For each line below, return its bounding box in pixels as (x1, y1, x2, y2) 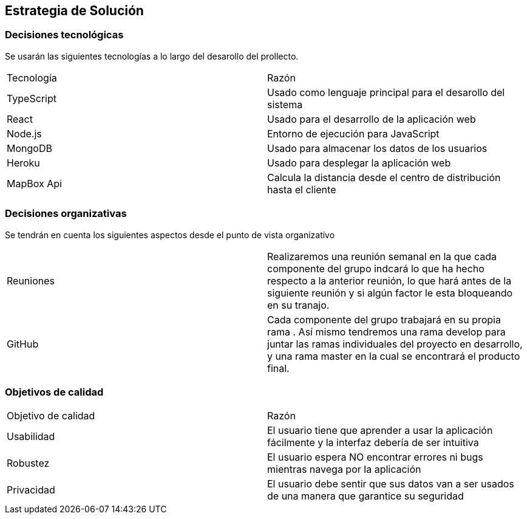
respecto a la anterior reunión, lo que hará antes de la (267, 274, 512, 287)
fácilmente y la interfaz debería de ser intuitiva (267, 436, 479, 449)
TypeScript (7, 92, 56, 105)
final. (267, 362, 290, 374)
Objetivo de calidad (7, 410, 95, 422)
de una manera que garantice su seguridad (267, 490, 464, 503)
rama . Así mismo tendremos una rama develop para (267, 325, 506, 338)
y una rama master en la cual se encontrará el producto (267, 349, 520, 362)
